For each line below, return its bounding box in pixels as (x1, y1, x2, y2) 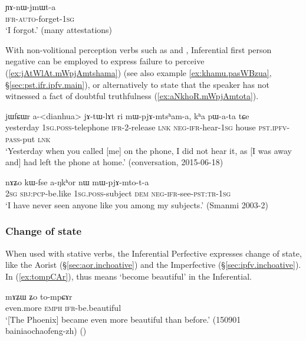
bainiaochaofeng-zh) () (5, 324, 87, 337)
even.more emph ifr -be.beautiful (5, 301, 121, 314)
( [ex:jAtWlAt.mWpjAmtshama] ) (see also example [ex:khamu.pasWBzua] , (5, 66, 272, 78)
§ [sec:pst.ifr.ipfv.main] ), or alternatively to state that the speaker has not (5, 78, 269, 90)
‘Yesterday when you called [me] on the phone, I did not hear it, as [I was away (5, 144, 292, 156)
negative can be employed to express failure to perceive (5, 55, 205, 67)
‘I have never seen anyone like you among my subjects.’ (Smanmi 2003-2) (5, 198, 268, 211)
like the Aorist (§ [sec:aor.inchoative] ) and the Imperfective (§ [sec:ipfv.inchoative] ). (5, 258, 301, 271)
